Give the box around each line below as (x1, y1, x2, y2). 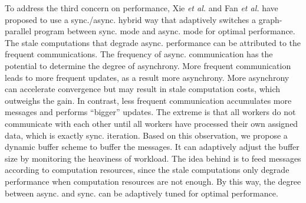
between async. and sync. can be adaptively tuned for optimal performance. (5, 186, 278, 199)
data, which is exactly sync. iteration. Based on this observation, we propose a (5, 129, 288, 141)
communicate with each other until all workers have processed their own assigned (5, 117, 298, 129)
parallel (5, 25, 32, 37)
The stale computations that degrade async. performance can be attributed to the (5, 36, 301, 48)
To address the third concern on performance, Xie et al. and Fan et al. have (5, 2, 278, 14)
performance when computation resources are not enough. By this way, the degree (5, 175, 301, 187)
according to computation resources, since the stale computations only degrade (5, 163, 289, 176)
